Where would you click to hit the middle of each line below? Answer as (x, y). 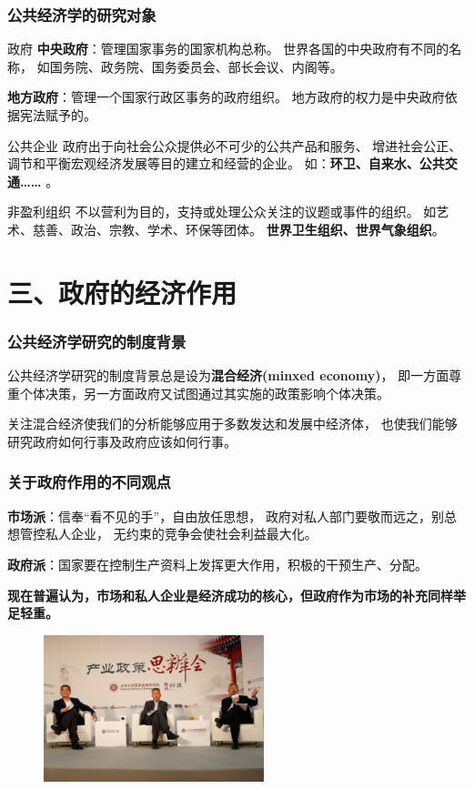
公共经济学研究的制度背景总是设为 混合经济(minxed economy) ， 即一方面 (228, 375)
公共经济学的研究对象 (82, 14)
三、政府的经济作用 (122, 292)
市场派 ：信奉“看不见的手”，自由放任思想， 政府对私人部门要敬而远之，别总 (232, 516)
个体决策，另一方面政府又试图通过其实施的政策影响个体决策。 (204, 393)
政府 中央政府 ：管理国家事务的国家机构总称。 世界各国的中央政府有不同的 (228, 49)
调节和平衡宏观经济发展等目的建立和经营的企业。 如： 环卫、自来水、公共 (226, 163)
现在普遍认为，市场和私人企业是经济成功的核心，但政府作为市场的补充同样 (230, 595)
